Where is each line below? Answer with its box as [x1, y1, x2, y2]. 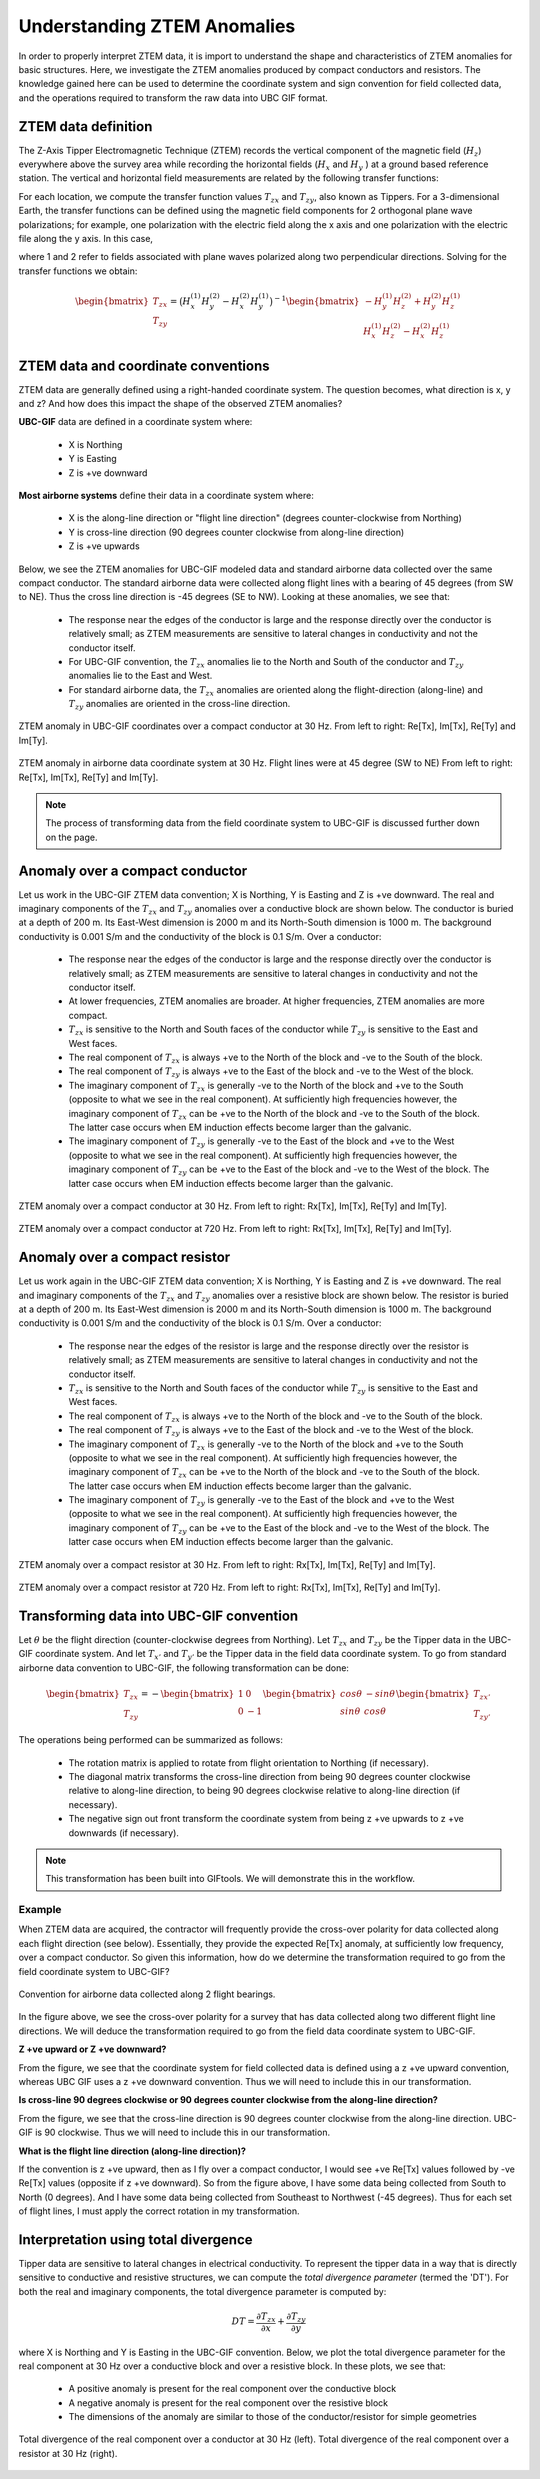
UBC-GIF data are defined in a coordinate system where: [18, 416, 253, 428]
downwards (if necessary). [68, 1826, 180, 1839]
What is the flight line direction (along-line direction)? [18, 2145, 247, 2157]
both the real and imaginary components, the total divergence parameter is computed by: [18, 2285, 387, 2297]
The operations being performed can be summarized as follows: [18, 1734, 284, 1746]
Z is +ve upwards [68, 540, 140, 552]
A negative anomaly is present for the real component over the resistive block [68, 2396, 389, 2409]
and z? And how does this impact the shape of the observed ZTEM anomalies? [18, 398, 343, 410]
